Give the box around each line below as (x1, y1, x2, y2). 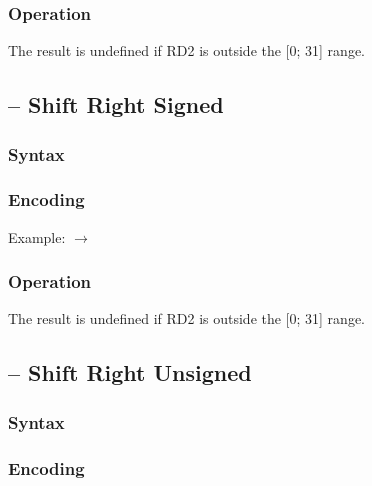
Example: (8, 226, 66, 247)
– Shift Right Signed (8, 89, 224, 120)
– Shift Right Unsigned (8, 357, 252, 388)
